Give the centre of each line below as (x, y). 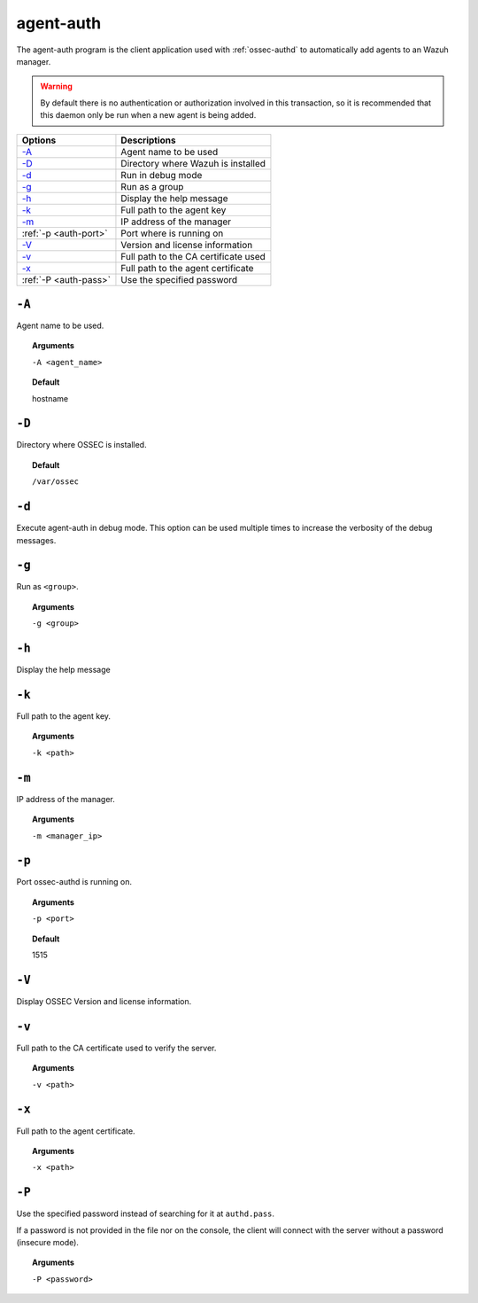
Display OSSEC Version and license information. (104, 1001)
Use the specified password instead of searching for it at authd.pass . (145, 1213)
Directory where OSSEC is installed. (81, 445)
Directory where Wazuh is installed (193, 163)
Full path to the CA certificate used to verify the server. (116, 1048)
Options (39, 140)
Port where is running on (172, 233)
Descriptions (148, 140)
